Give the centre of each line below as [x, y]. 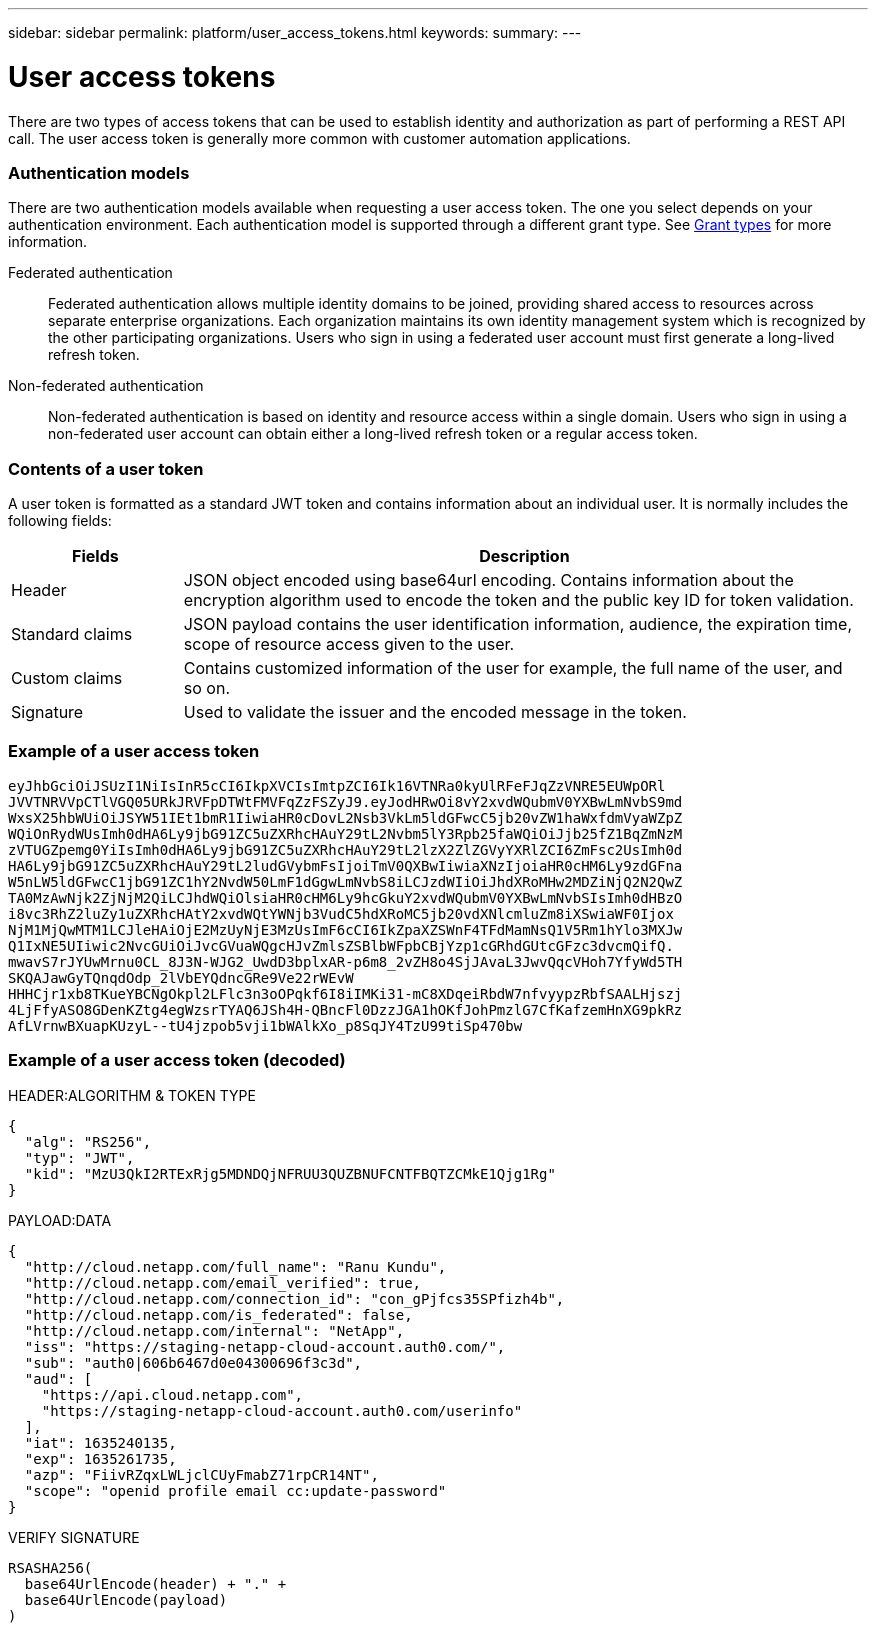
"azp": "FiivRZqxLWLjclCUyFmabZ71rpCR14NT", [201, 1474]
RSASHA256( [50, 1567]
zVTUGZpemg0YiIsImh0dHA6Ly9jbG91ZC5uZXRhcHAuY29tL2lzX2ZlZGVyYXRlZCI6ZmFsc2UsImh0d [345, 849]
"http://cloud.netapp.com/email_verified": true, [223, 1282]
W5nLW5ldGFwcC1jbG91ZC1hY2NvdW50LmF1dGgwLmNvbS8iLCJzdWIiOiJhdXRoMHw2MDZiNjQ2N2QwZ [345, 881]
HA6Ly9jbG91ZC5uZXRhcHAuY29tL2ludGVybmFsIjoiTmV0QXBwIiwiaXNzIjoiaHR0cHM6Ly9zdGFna [345, 865]
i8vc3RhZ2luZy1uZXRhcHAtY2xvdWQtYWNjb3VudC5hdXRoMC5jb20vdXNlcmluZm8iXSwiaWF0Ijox [341, 913]
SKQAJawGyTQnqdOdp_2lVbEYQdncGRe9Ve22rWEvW [181, 977]
